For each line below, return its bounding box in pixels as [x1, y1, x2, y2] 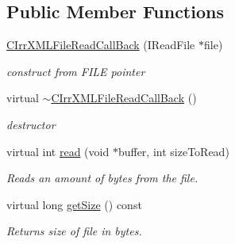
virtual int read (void [6, 143, 110, 159]
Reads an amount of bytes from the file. [6, 170, 198, 186]
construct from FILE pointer [6, 63, 145, 79]
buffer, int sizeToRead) [118, 143, 229, 159]
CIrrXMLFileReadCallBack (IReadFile [6, 36, 195, 53]
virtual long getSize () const [6, 196, 142, 212]
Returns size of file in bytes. [6, 223, 142, 239]
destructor [6, 116, 56, 132]
